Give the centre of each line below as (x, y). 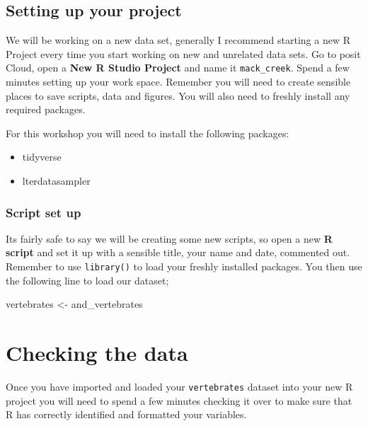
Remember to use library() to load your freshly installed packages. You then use (184, 266)
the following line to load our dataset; (87, 280)
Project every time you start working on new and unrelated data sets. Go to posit (183, 53)
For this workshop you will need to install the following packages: (148, 133)
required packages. (46, 109)
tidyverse (42, 157)
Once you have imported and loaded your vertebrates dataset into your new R (179, 386)
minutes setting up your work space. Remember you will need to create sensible (178, 82)
